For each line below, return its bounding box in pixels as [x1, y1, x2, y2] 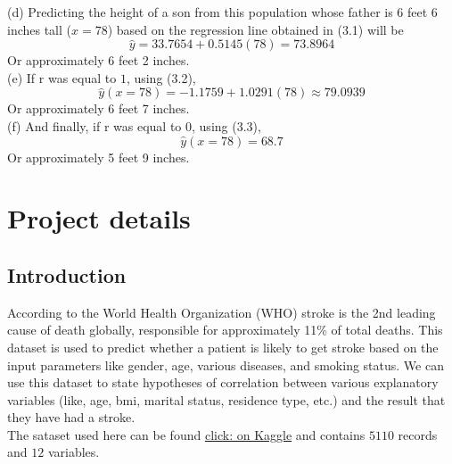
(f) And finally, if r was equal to [7, 116, 182, 135]
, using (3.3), [192, 116, 261, 135]
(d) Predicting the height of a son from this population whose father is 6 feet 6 [7, 3, 438, 21]
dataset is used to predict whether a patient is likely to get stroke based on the [7, 337, 439, 356]
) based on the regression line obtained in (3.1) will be [107, 20, 404, 38]
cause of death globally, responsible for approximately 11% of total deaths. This [7, 320, 443, 339]
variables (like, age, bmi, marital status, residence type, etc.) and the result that [7, 390, 446, 409]
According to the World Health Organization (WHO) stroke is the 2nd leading [7, 302, 436, 321]
